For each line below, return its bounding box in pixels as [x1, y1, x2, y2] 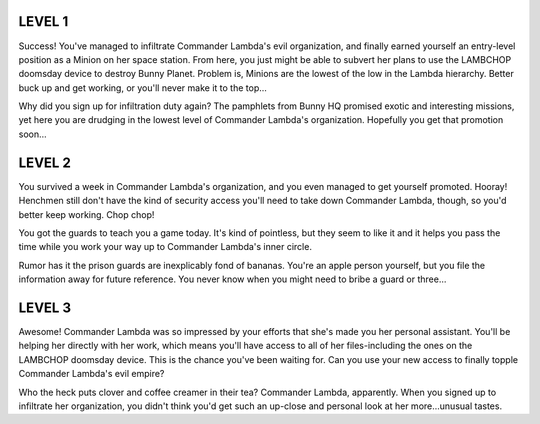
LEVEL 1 [18, 13, 69, 30]
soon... [18, 128, 47, 140]
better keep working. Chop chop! [18, 208, 155, 220]
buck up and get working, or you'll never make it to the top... [18, 81, 267, 94]
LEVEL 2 [18, 154, 72, 171]
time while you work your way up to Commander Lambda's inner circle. [18, 241, 312, 253]
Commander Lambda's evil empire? [18, 368, 165, 380]
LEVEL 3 [18, 299, 72, 316]
